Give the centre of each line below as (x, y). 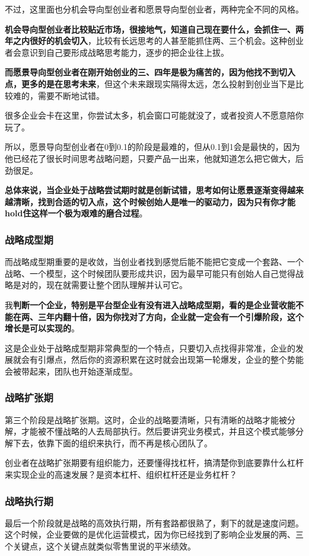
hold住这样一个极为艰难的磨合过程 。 (76, 213)
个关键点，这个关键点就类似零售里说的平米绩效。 (100, 546)
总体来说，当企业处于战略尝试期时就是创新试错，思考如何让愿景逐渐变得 (146, 190)
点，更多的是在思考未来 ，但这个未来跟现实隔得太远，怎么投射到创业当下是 (150, 83)
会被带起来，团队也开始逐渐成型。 (71, 371)
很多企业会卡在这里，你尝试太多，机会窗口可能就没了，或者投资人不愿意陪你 (154, 115)
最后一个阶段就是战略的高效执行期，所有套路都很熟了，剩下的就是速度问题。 (154, 523)
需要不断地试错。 (71, 95)
